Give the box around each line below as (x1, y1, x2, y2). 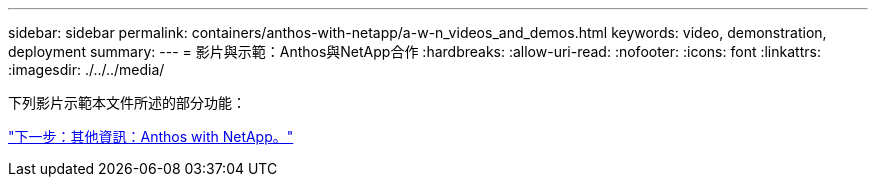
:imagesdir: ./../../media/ (8, 61, 165, 78)
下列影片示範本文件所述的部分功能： (8, 94, 246, 111)
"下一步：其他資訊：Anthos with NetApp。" (8, 128, 294, 145)
